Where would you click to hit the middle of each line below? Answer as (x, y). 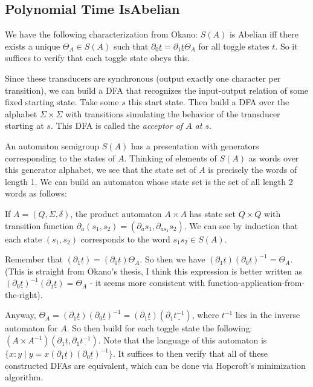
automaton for (31, 328)
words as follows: (36, 193)
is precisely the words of (253, 170)
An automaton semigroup (52, 145)
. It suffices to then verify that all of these (190, 353)
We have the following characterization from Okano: (102, 34)
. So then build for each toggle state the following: (160, 328)
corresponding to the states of (60, 158)
